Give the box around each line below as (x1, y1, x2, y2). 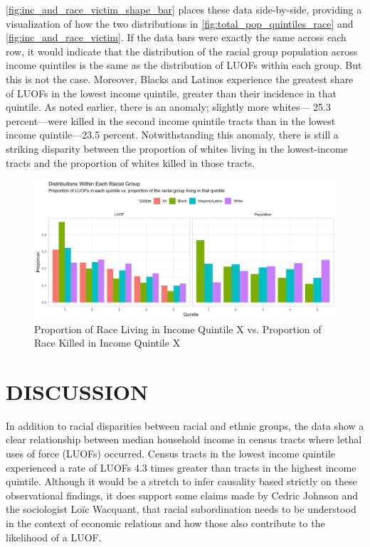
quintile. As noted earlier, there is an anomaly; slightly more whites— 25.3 (6, 99, 332, 114)
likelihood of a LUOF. (6, 529, 102, 544)
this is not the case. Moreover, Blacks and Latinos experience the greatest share (6, 71, 354, 86)
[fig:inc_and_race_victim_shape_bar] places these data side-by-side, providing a (6, 2, 362, 16)
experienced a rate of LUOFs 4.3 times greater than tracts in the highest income (6, 460, 356, 475)
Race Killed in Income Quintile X (34, 335, 181, 350)
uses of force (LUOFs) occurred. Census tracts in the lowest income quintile (6, 446, 336, 461)
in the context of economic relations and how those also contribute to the (6, 516, 325, 531)
